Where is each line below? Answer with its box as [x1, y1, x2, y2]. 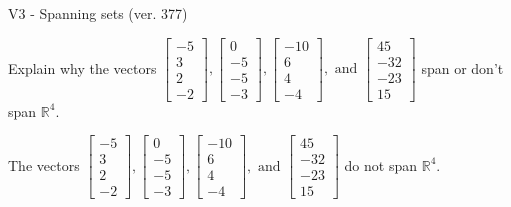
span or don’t [421, 57, 504, 78]
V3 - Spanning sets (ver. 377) [8, 3, 188, 23]
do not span [344, 154, 418, 175]
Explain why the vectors [8, 57, 157, 78]
